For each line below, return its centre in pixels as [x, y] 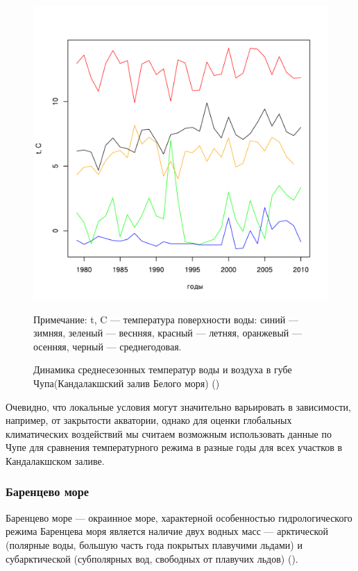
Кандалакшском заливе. [55, 460]
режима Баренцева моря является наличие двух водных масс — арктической [167, 531]
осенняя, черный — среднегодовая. [108, 346]
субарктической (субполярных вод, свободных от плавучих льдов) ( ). [152, 558]
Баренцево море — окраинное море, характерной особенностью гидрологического [179, 517]
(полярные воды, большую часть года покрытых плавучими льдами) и [154, 544]
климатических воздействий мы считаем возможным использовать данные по [169, 433]
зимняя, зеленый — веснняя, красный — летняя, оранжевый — [168, 333]
